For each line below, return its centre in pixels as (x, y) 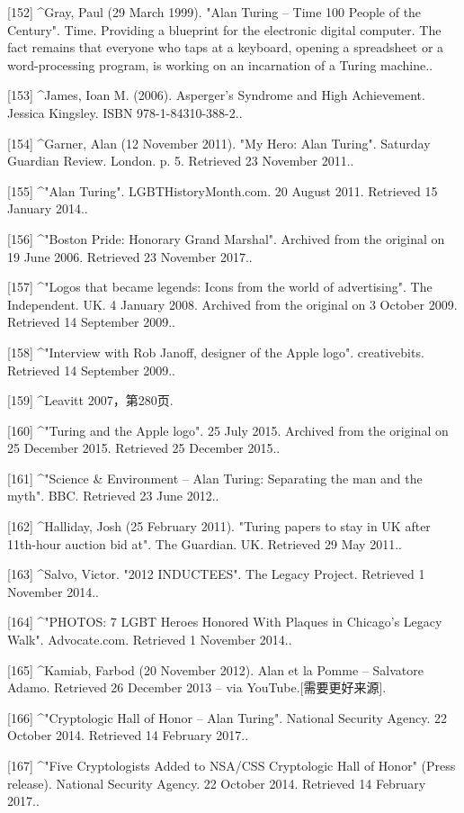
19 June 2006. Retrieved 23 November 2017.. (130, 256)
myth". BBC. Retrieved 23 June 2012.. (113, 496)
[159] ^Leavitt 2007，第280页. (90, 400)
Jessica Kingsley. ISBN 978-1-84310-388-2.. (125, 112)
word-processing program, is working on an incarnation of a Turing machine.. (220, 64)
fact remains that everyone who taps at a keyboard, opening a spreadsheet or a (226, 47)
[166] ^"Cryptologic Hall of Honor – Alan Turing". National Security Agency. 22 (228, 717)
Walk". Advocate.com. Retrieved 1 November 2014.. (150, 640)
